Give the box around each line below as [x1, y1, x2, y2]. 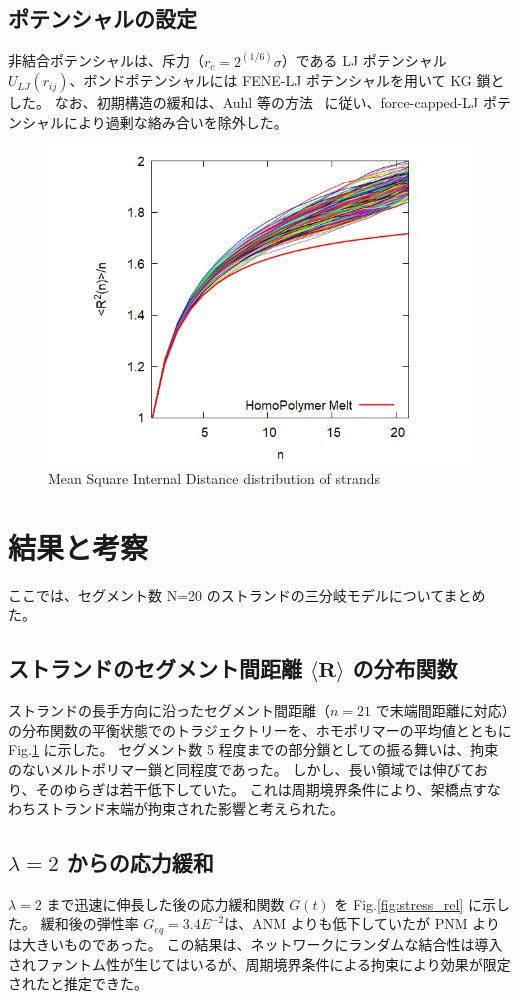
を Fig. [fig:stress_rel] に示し [334, 893, 510, 914]
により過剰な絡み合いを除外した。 [63, 111, 288, 132]
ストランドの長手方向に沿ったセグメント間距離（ [8, 700, 330, 721]
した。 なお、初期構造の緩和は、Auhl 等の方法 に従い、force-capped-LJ [8, 92, 479, 113]
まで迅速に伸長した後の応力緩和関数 [46, 893, 285, 914]
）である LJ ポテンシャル [281, 50, 447, 71]
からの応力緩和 [66, 847, 214, 878]
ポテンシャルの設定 [8, 3, 197, 34]
